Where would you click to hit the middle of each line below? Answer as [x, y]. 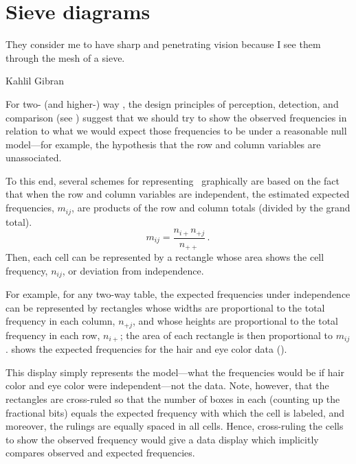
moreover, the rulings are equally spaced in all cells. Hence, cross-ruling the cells [175, 426]
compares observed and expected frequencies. [100, 453]
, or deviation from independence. [133, 270]
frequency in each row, [53, 335]
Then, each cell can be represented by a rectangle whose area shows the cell [165, 257]
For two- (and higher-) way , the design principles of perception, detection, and [172, 103]
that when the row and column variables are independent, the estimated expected [178, 194]
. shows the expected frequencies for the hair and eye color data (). [146, 349]
